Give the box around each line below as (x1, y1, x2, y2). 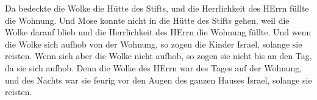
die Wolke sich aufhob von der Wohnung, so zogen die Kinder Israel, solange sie (5, 37, 302, 50)
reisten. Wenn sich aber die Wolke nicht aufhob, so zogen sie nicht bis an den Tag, (5, 49, 312, 62)
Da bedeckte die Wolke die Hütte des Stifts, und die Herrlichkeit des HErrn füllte (5, 2, 309, 14)
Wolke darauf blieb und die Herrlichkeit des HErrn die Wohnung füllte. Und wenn (5, 26, 312, 38)
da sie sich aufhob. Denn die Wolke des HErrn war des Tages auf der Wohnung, (5, 61, 302, 74)
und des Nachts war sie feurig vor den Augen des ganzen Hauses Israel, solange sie (5, 73, 312, 86)
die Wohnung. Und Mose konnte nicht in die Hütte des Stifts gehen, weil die (5, 13, 290, 26)
